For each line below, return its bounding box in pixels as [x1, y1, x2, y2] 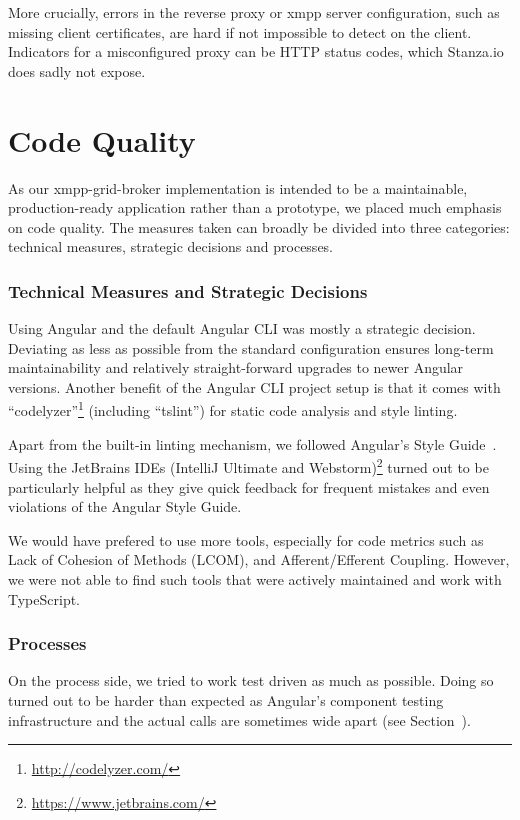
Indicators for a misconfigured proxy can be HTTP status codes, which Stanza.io [8, 41, 504, 62]
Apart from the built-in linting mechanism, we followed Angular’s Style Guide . [8, 433, 497, 454]
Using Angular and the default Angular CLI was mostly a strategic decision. [8, 318, 476, 339]
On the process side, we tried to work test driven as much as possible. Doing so [8, 670, 494, 691]
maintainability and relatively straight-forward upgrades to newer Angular [8, 357, 464, 378]
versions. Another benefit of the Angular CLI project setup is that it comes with [8, 376, 501, 397]
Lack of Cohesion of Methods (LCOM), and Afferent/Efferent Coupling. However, [8, 549, 510, 570]
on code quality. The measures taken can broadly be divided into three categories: [8, 216, 510, 237]
